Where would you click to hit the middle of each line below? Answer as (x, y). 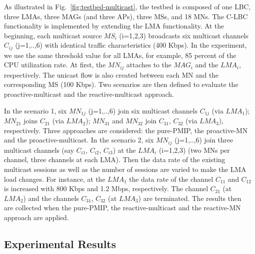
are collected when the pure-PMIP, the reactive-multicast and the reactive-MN (123, 208)
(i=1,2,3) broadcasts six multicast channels (184, 35)
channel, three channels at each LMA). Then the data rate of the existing (115, 159)
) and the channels (51, 198)
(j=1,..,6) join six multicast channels (143, 110)
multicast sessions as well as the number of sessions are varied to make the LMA (125, 169)
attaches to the (149, 65)
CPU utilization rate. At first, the (55, 65)
